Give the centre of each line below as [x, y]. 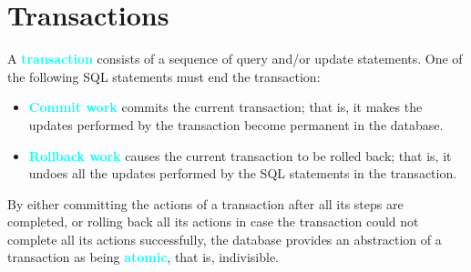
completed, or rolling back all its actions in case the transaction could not [213, 222]
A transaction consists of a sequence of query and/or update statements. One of [235, 59]
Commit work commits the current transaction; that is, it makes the [225, 107]
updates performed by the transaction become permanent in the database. [236, 124]
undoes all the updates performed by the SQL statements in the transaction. [243, 173]
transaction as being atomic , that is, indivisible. [143, 257]
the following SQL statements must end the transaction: [164, 76]
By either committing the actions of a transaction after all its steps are [205, 203]
